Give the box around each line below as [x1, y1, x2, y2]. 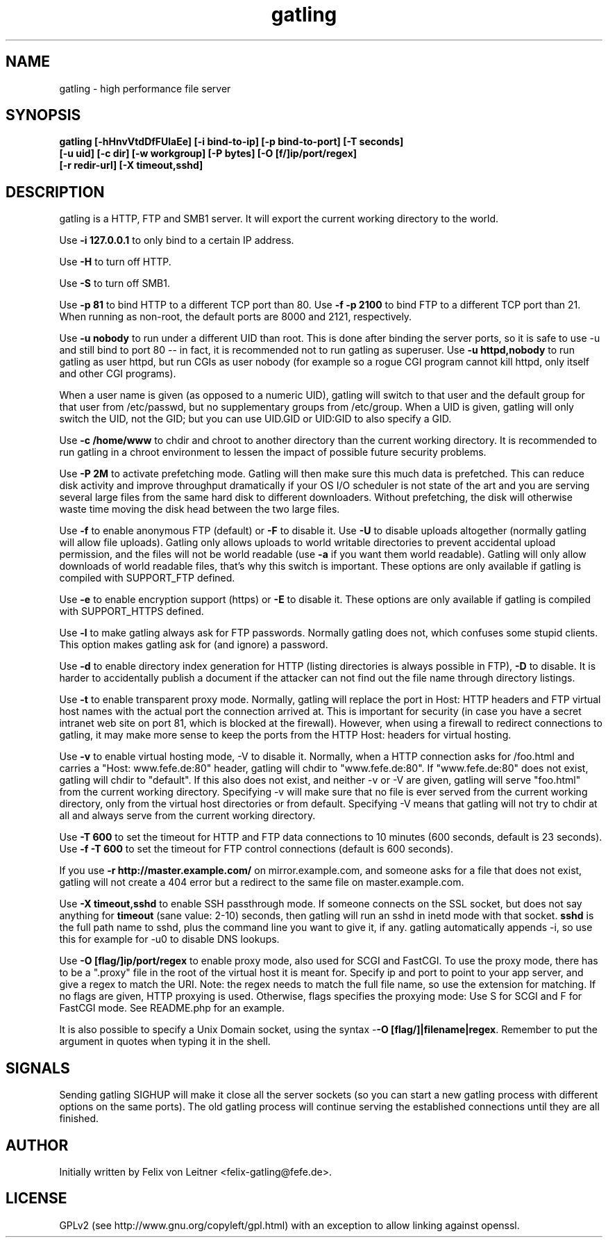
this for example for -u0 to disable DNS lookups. [59, 933, 280, 946]
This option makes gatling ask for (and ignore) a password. [59, 639, 328, 651]
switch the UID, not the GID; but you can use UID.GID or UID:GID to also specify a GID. [59, 413, 452, 425]
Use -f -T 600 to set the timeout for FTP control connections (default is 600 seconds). [59, 843, 454, 855]
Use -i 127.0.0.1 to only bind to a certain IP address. [59, 234, 294, 247]
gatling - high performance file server [59, 82, 231, 94]
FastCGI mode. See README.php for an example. [59, 1002, 285, 1014]
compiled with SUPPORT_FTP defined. [59, 572, 235, 584]
